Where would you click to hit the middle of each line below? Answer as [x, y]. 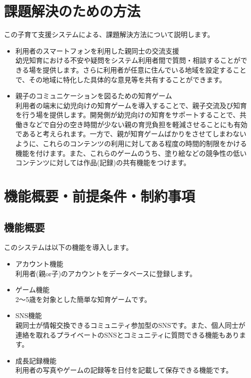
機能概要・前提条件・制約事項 [100, 196]
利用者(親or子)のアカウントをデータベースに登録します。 [106, 273]
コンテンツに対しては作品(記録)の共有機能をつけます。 [103, 162]
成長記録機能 [36, 360]
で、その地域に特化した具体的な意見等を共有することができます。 [121, 79]
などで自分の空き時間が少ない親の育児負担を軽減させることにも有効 [138, 124]
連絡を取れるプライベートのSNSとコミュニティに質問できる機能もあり [127, 334]
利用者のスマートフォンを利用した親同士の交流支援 [97, 50]
